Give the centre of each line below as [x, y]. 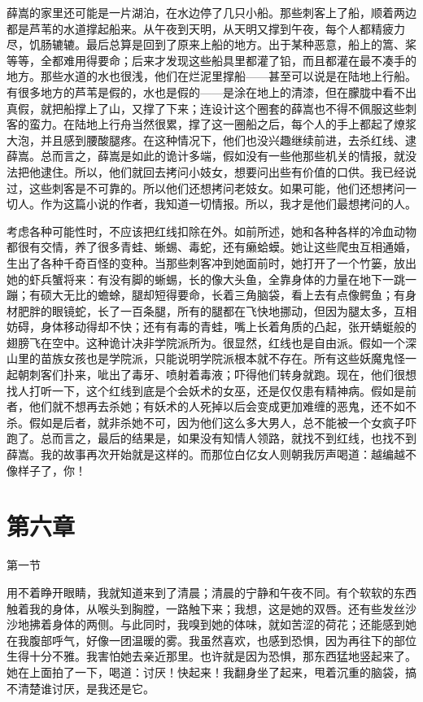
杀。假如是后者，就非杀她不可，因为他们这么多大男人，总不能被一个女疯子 [206, 422]
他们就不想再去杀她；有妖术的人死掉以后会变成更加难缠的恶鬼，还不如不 [222, 406]
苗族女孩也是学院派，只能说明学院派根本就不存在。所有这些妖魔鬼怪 [222, 358]
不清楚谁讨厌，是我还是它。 [81, 688]
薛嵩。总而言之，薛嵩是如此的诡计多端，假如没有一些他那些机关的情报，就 [206, 156]
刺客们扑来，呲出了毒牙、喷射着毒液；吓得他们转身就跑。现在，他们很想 [222, 375]
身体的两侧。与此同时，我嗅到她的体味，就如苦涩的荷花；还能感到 [228, 624]
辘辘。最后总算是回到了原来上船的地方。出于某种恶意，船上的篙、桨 [234, 44]
